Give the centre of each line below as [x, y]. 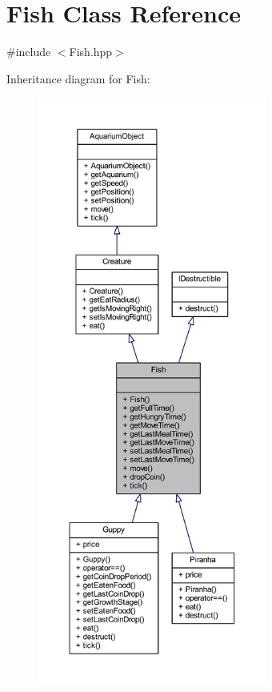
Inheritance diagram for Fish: [78, 78]
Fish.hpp [91, 52]
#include [29, 52]
